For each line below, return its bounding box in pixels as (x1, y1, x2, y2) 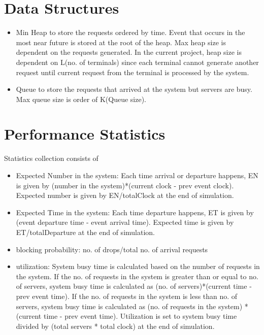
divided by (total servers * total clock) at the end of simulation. (16, 320, 215, 331)
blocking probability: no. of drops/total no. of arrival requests (16, 244, 208, 254)
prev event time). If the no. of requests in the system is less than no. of (16, 290, 238, 301)
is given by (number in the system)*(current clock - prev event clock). (16, 180, 234, 190)
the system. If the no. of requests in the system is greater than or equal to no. (16, 271, 258, 281)
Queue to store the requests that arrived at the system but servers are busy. (16, 84, 252, 94)
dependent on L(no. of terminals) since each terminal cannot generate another (16, 56, 259, 67)
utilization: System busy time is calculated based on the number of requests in (16, 261, 260, 272)
